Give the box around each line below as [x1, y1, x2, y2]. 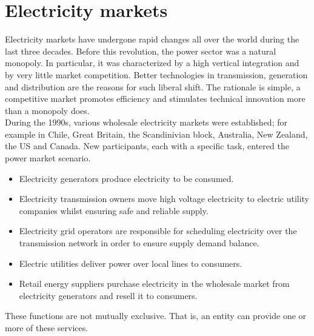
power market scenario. [5, 152, 91, 164]
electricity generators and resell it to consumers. [19, 289, 198, 301]
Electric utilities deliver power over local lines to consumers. [19, 257, 242, 269]
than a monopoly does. [5, 104, 90, 116]
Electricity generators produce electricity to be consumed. [19, 172, 234, 184]
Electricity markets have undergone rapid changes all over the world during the [5, 33, 299, 45]
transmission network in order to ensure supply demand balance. [19, 237, 259, 249]
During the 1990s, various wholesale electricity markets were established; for [5, 116, 287, 129]
